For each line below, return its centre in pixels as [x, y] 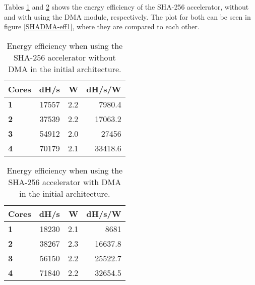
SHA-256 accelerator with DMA [65, 182]
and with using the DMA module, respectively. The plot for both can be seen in [127, 16]
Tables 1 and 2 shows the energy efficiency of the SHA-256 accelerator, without [126, 7]
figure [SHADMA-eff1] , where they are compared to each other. [102, 26]
